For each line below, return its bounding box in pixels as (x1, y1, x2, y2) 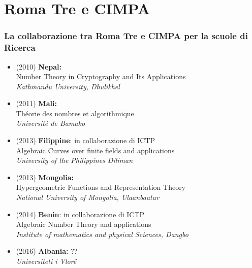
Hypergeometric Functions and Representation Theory (16, 182, 186, 192)
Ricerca (4, 41, 36, 54)
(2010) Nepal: (16, 61, 62, 72)
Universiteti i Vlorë (16, 256, 77, 266)
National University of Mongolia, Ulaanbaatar (16, 192, 159, 203)
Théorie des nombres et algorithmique (16, 108, 134, 118)
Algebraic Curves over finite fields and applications (16, 145, 175, 155)
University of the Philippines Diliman (16, 155, 133, 165)
